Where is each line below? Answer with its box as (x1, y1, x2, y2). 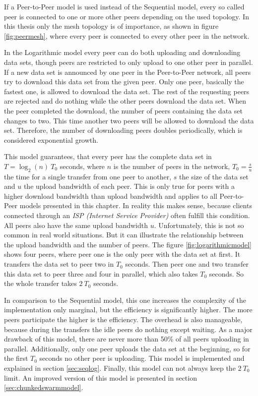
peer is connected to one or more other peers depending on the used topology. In (4, 11, 249, 21)
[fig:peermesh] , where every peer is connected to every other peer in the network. (4, 30, 250, 41)
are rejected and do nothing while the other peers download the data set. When (4, 96, 246, 106)
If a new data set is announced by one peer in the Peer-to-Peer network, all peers (4, 66, 251, 77)
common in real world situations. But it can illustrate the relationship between (4, 229, 244, 240)
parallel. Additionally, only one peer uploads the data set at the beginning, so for (4, 343, 251, 353)
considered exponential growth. (4, 134, 98, 145)
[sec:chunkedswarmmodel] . (4, 382, 83, 393)
